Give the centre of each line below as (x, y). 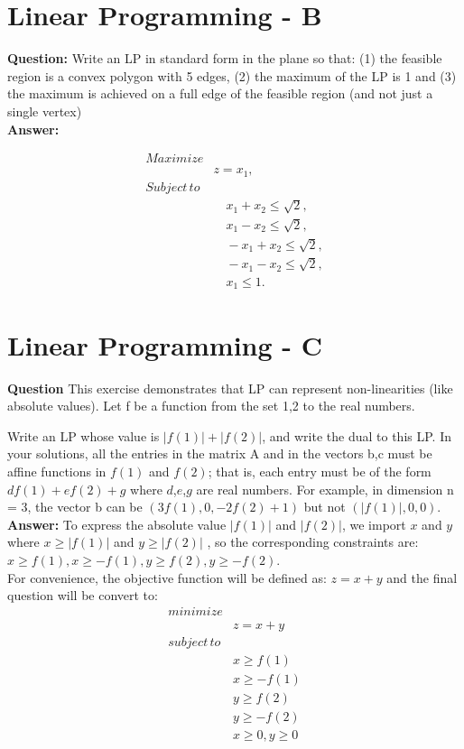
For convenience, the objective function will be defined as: (167, 577)
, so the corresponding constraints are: (313, 542)
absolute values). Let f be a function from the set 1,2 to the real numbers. (211, 406)
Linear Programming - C (165, 344)
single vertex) (45, 111)
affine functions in (57, 471)
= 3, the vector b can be (75, 507)
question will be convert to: (83, 595)
